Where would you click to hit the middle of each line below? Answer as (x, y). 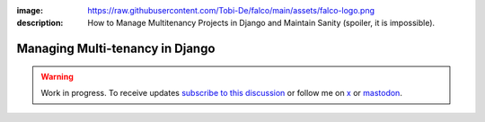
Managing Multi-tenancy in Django (116, 49)
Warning (57, 76)
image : (30, 10)
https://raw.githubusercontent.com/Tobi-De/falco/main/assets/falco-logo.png (231, 10)
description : (40, 23)
